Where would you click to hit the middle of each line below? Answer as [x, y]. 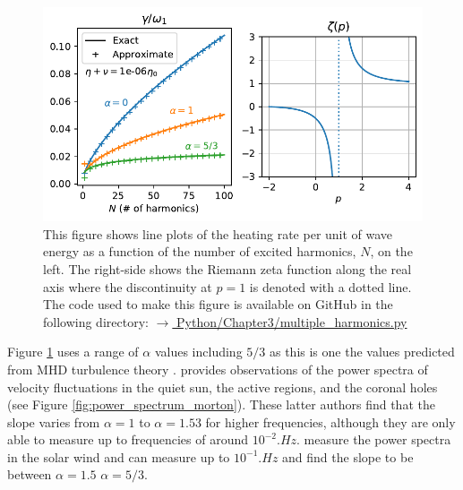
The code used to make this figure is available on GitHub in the [218, 304]
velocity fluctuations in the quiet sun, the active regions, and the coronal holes [223, 387]
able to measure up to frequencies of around [128, 439]
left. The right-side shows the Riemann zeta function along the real [227, 268]
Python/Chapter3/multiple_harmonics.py [292, 321]
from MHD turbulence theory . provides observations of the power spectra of [218, 369]
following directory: [96, 321]
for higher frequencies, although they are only [330, 421]
